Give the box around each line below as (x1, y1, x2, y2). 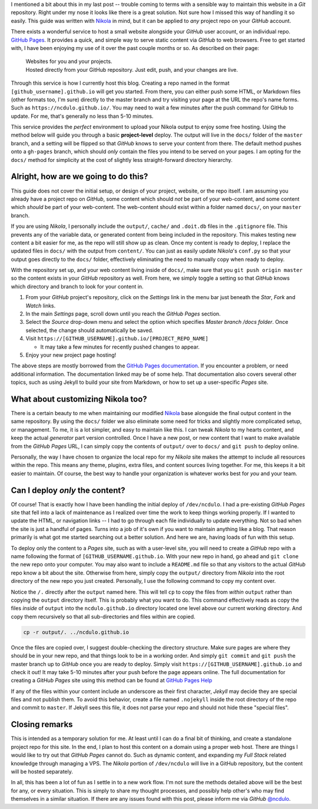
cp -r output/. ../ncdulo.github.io (23, 629, 130, 635)
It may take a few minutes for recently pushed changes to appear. (40, 343, 200, 350)
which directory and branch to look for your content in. (11, 283, 144, 290)
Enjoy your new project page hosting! (25, 351, 117, 359)
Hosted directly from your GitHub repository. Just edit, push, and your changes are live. (25, 66, 238, 73)
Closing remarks (11, 720, 73, 730)
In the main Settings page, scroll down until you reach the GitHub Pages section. (25, 310, 221, 317)
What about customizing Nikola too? (11, 394, 147, 404)
